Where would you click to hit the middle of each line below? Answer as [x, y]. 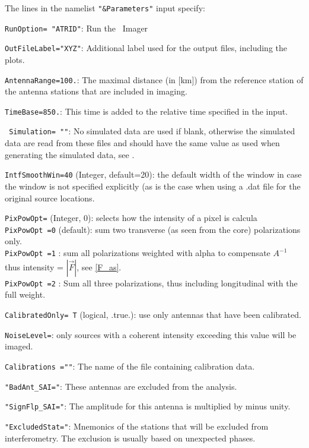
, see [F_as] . [99, 266]
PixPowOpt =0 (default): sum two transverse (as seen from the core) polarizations [153, 229]
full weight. [25, 294]
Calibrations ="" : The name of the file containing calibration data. [130, 366]
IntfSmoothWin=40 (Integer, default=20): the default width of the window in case [153, 174]
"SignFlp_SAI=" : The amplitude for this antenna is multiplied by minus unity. [148, 406]
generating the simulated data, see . [70, 154]
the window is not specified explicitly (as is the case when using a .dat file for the [153, 186]
